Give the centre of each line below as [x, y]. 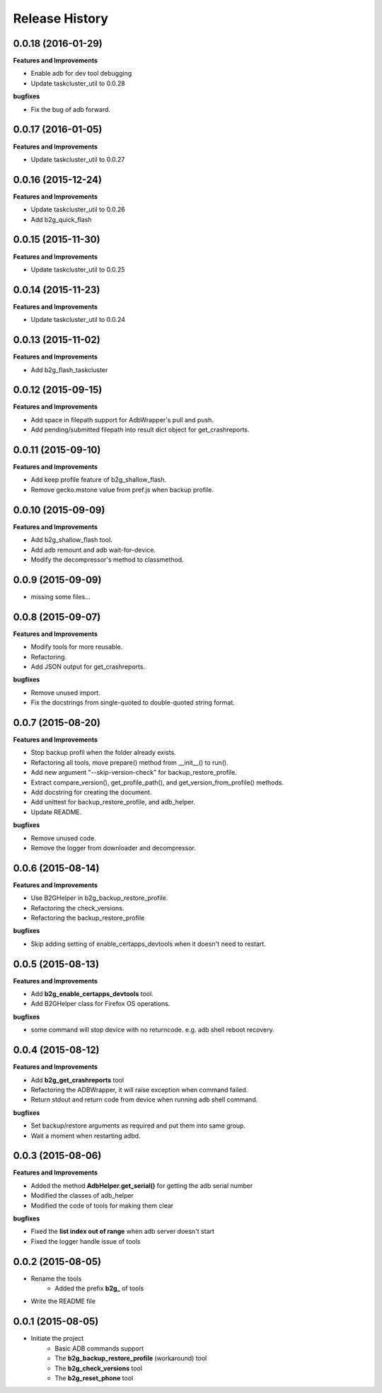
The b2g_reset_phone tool [94, 1378]
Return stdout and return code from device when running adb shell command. [144, 1099]
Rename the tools [56, 1278]
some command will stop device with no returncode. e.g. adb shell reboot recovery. [153, 1030]
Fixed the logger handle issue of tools [86, 1241]
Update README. [56, 812]
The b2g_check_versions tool [99, 1368]
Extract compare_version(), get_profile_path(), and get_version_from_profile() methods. [157, 782]
